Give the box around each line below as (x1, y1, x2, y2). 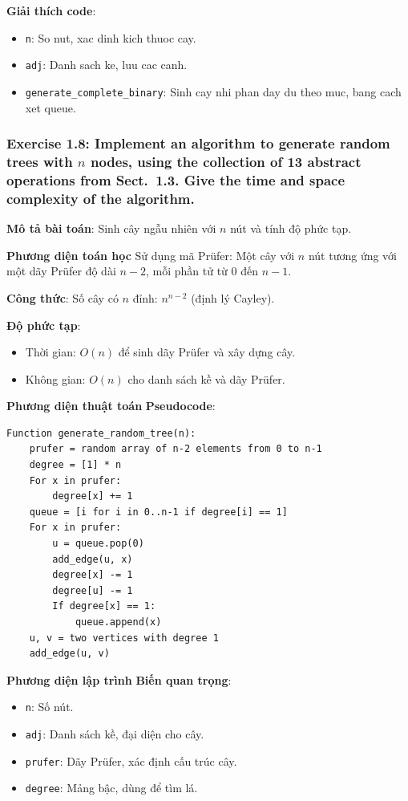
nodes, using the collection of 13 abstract (90, 152, 362, 171)
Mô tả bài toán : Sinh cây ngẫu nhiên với (6, 220, 216, 237)
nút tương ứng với (308, 246, 398, 263)
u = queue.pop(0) (52, 538, 144, 550)
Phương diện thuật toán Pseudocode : (6, 397, 216, 414)
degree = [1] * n (29, 459, 122, 471)
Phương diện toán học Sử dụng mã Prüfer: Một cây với (6, 246, 295, 263)
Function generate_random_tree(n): (6, 427, 196, 439)
